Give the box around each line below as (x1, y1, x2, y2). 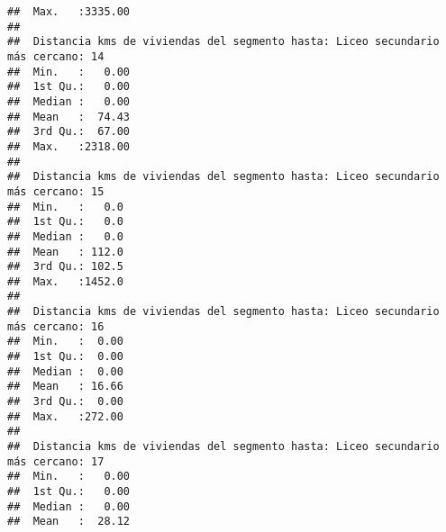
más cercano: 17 (7, 455, 105, 468)
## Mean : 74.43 (7, 110, 131, 123)
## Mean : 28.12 (7, 515, 131, 528)
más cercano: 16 (7, 320, 105, 333)
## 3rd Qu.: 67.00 (7, 125, 131, 139)
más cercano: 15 (7, 185, 105, 198)
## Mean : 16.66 (7, 380, 123, 393)
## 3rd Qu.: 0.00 (7, 395, 123, 409)
